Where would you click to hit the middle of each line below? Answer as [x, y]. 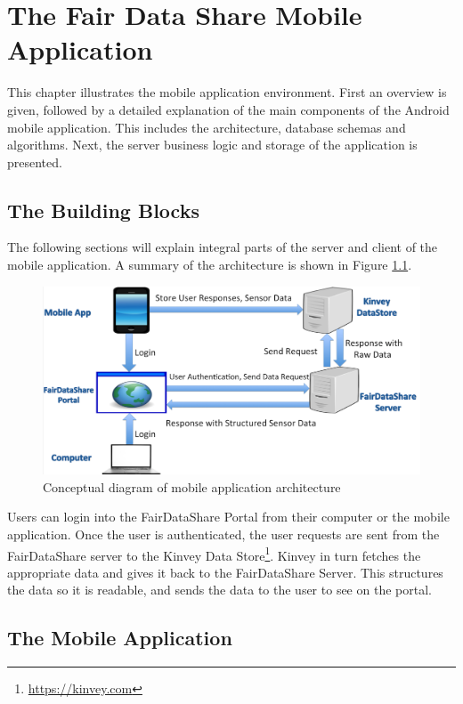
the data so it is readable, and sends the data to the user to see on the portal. [219, 590]
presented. [35, 162]
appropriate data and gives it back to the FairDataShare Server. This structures [225, 572]
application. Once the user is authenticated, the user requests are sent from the [223, 534]
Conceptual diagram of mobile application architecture [192, 486]
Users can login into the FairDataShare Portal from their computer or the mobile [228, 517]
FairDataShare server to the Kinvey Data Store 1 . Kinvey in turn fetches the [214, 554]
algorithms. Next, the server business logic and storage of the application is [212, 145]
